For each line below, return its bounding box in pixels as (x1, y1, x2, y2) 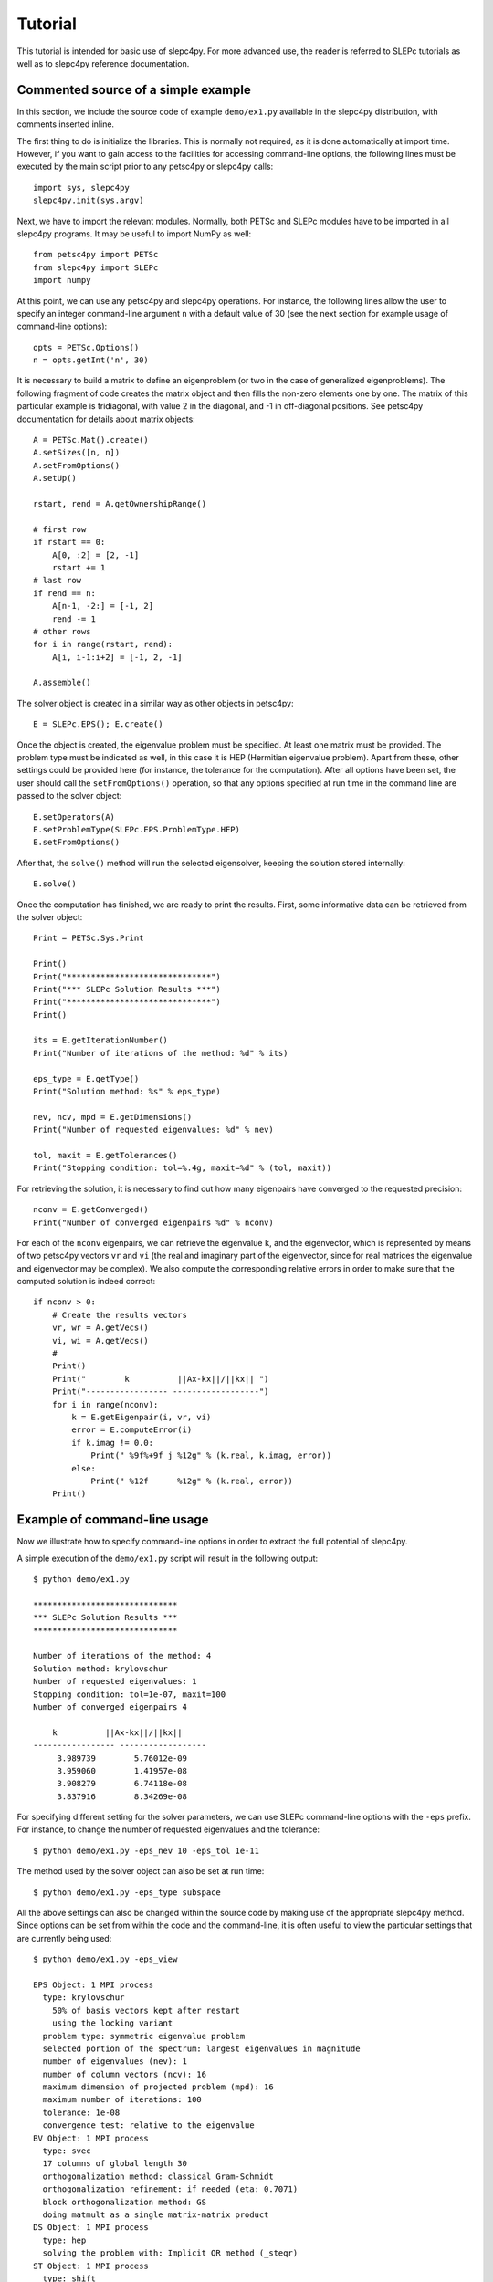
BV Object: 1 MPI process (33, 2132, 150, 2143)
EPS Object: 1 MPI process (33, 1979, 154, 1990)
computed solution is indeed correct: (16, 1276, 156, 1287)
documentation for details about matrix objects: (16, 413, 195, 424)
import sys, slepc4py (33, 183, 130, 193)
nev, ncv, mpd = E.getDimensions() (33, 1112, 193, 1122)
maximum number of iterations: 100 (42, 2095, 203, 2105)
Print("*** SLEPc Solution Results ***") (33, 984, 221, 994)
